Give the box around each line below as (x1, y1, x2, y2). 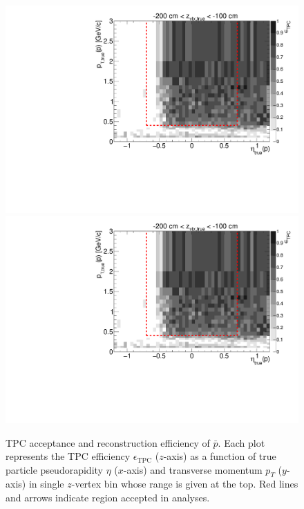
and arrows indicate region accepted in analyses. (6, 490, 210, 505)
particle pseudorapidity (6, 462, 103, 476)
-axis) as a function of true (163, 449, 276, 463)
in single (28, 476, 64, 491)
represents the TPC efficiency (6, 449, 131, 463)
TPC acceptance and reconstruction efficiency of (6, 435, 210, 450)
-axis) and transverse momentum (123, 462, 263, 476)
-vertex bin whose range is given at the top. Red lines (71, 476, 298, 491)
